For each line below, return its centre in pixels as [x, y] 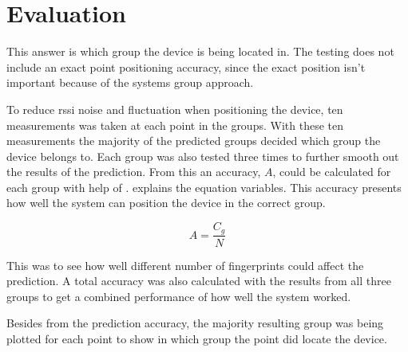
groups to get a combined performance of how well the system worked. [179, 296]
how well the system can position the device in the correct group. [166, 203]
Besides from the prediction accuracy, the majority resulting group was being [195, 323]
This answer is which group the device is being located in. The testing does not [200, 51]
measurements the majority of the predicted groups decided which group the [194, 141]
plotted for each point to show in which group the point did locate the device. [197, 338]
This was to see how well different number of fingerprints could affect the [185, 265]
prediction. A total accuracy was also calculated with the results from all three [199, 281]
